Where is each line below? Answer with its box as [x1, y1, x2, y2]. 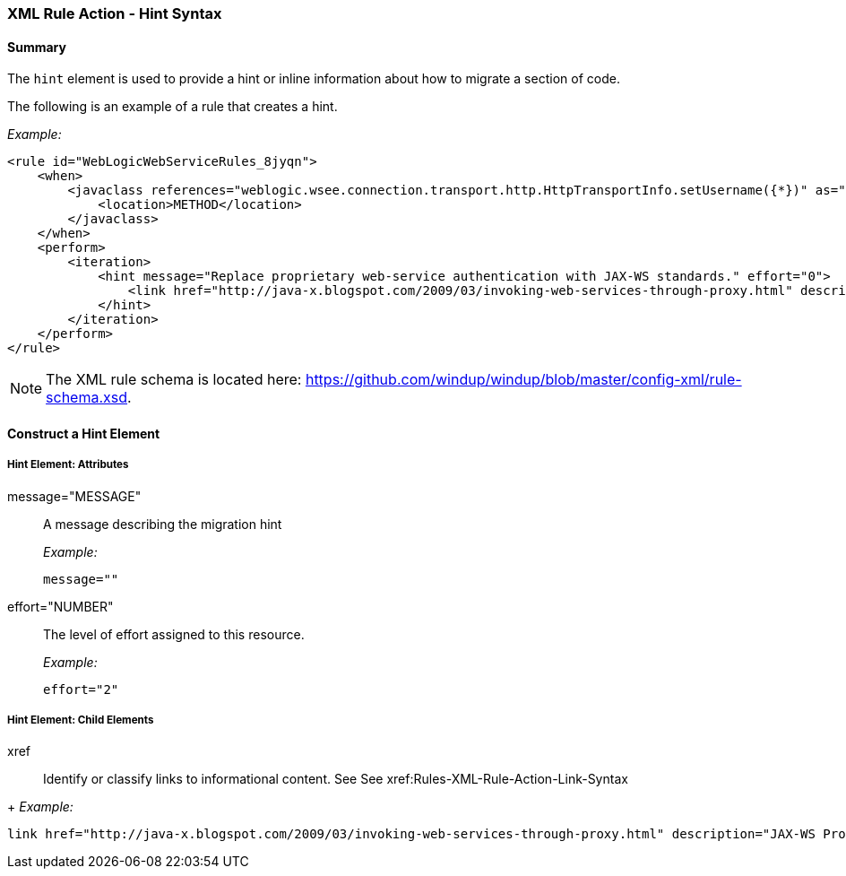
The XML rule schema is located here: [46, 370, 302, 389]
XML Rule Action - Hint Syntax [7, 4, 222, 22]
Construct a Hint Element [7, 425, 160, 441]
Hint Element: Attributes [7, 458, 129, 472]
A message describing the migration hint [43, 516, 282, 532]
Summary [7, 39, 66, 55]
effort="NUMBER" [7, 598, 114, 614]
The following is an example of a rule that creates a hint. [7, 99, 338, 115]
